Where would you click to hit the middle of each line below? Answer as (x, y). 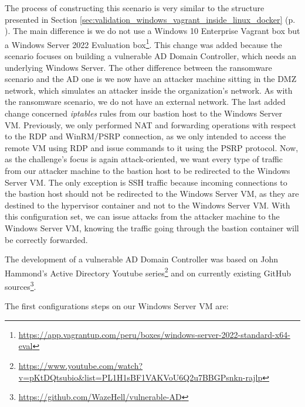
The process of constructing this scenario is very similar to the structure (135, 8)
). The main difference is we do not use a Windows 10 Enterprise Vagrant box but (152, 31)
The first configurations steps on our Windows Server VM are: (117, 306)
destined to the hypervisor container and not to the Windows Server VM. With (148, 205)
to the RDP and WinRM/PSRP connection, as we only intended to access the (145, 136)
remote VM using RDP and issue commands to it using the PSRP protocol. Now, (152, 147)
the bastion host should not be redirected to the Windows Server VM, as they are (152, 194)
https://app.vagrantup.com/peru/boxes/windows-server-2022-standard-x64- (154, 334)
